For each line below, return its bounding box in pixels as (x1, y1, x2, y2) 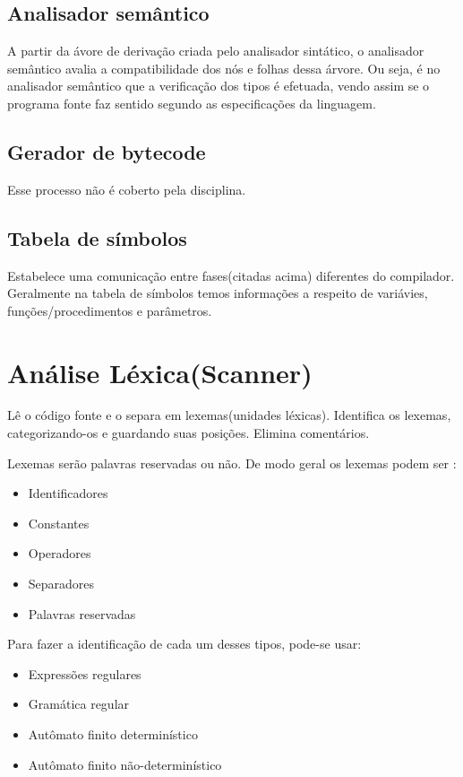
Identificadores (28, 484, 108, 502)
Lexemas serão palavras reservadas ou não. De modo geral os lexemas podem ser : (7, 453, 457, 472)
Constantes (28, 513, 90, 532)
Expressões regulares (28, 664, 141, 683)
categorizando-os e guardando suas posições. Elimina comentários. (7, 423, 370, 442)
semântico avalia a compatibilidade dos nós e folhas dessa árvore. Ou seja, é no (7, 58, 441, 77)
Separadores (28, 574, 95, 593)
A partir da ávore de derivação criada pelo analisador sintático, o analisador (7, 41, 424, 60)
